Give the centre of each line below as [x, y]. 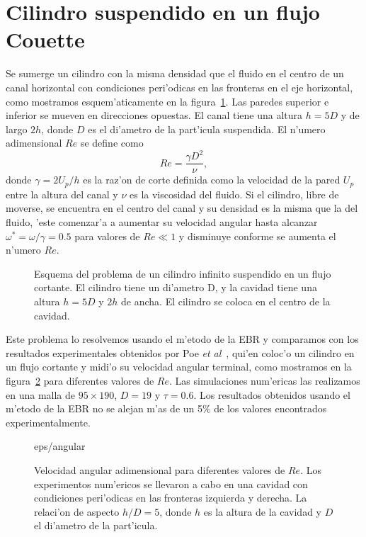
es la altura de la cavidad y [262, 511]
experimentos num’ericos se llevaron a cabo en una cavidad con [171, 484]
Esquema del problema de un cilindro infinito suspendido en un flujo [183, 273]
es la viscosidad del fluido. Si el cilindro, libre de [234, 194]
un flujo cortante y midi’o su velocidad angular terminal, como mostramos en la [179, 367]
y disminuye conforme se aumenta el [257, 236]
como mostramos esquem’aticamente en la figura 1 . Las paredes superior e [167, 101]
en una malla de [40, 394]
